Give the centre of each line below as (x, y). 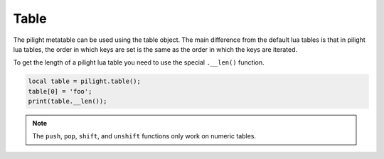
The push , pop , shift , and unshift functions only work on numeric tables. (144, 136)
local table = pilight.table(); (85, 81)
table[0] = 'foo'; (60, 91)
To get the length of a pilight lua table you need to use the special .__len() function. (139, 62)
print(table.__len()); (68, 102)
